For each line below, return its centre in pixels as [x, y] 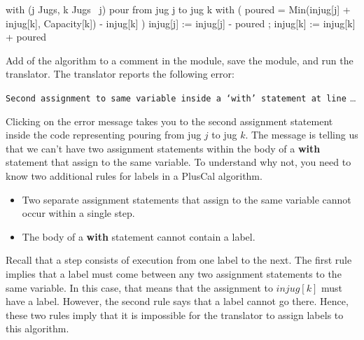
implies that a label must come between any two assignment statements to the [174, 273]
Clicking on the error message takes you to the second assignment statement [169, 121]
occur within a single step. [78, 213]
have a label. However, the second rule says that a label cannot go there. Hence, [177, 301]
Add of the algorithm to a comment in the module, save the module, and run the [180, 60]
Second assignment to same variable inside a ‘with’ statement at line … [181, 97]
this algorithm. [37, 328]
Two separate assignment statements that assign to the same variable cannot [187, 199]
